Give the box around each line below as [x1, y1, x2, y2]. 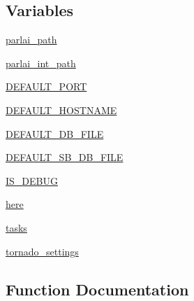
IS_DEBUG [6, 173, 58, 188]
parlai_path [6, 32, 57, 47]
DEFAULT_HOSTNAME [6, 102, 117, 117]
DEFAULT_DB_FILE [6, 126, 104, 141]
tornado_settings [6, 244, 79, 258]
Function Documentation [6, 278, 189, 300]
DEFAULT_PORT [6, 79, 87, 94]
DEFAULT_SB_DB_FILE [6, 150, 124, 164]
